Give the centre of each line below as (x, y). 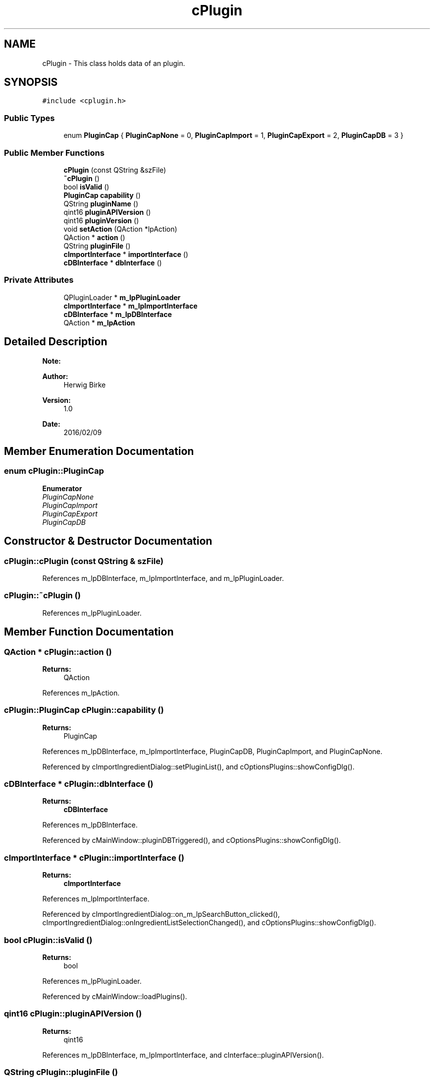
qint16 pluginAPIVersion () (107, 212)
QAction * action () (94, 237)
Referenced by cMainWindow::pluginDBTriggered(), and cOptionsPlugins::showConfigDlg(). (191, 840)
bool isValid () (86, 187)
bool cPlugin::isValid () (48, 940)
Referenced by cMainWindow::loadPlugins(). (115, 996)
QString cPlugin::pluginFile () (61, 1072)
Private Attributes (39, 280)
